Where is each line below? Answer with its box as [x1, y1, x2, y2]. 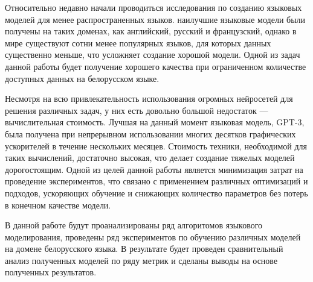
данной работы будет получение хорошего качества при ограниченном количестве [5, 60, 306, 72]
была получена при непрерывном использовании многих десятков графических [5, 127, 296, 140]
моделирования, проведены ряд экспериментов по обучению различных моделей [5, 230, 301, 243]
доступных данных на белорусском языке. [5, 72, 160, 84]
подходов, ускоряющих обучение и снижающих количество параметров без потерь [5, 186, 308, 199]
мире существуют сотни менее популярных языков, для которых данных [5, 36, 271, 49]
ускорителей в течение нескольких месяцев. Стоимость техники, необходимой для [5, 139, 307, 152]
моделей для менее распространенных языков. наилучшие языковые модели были [5, 13, 306, 25]
